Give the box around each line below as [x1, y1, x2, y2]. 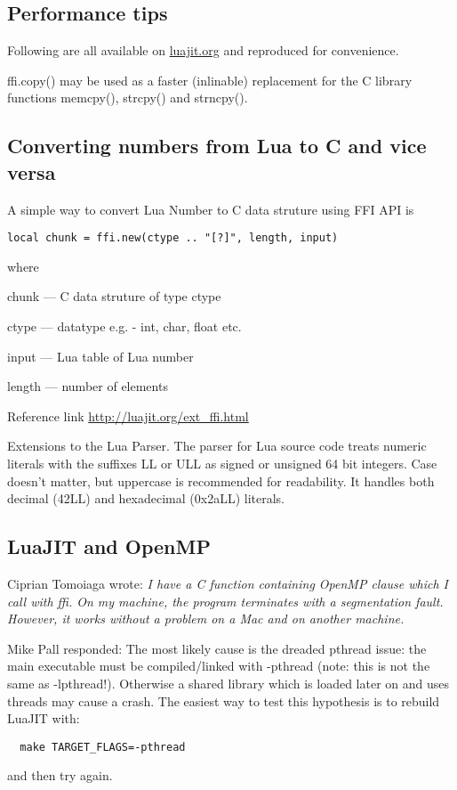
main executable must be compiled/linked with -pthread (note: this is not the [7, 656, 430, 675]
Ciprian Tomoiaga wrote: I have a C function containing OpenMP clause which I [7, 574, 449, 592]
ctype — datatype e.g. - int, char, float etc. [7, 317, 242, 336]
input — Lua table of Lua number [7, 346, 194, 365]
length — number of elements [7, 377, 168, 395]
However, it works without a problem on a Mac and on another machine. [7, 609, 405, 628]
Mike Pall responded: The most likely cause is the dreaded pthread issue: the [7, 639, 427, 657]
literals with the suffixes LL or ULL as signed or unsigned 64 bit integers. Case [7, 453, 437, 472]
